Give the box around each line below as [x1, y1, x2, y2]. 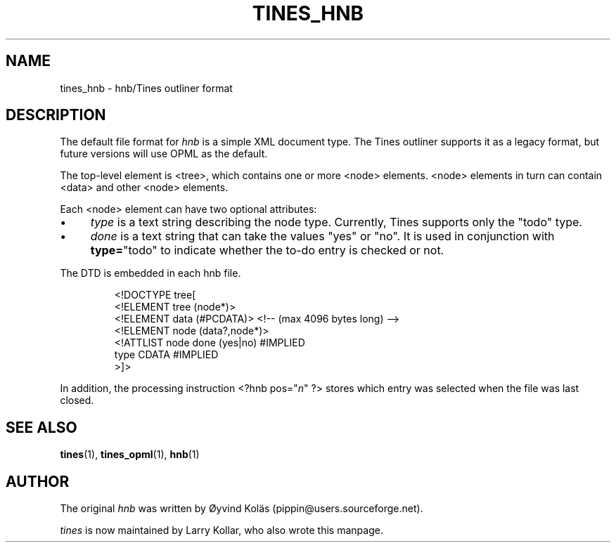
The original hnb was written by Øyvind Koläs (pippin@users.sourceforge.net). [60, 502, 423, 515]
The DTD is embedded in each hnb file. [60, 267, 241, 280]
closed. [60, 394, 94, 407]
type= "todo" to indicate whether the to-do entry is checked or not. [90, 243, 444, 258]
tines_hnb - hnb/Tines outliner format [60, 81, 233, 94]
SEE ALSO [6, 418, 77, 436]
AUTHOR [6, 472, 70, 490]
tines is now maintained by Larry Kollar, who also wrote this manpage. [60, 524, 383, 537]
